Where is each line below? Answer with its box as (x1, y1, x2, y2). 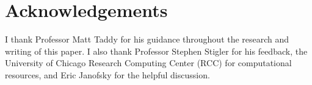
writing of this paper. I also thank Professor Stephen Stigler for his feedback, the (5, 44, 308, 57)
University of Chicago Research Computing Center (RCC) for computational (5, 56, 292, 69)
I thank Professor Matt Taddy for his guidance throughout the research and (5, 33, 289, 46)
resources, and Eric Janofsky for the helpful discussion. (5, 68, 210, 81)
